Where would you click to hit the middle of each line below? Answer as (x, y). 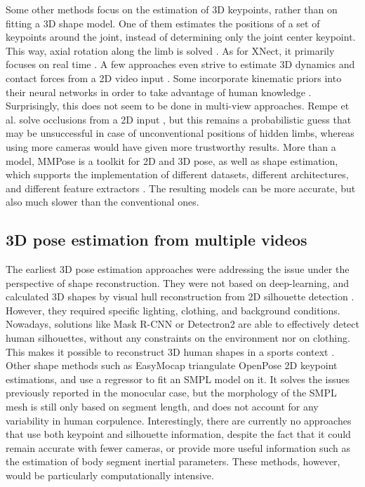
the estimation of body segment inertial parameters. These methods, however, (173, 461)
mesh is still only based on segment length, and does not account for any (162, 407)
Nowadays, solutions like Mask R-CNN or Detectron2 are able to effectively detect (182, 324)
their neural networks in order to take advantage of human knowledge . (159, 92)
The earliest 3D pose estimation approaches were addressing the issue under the (178, 269)
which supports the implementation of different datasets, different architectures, (177, 174)
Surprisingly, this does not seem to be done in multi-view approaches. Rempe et (178, 106)
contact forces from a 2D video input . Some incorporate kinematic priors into (174, 78)
